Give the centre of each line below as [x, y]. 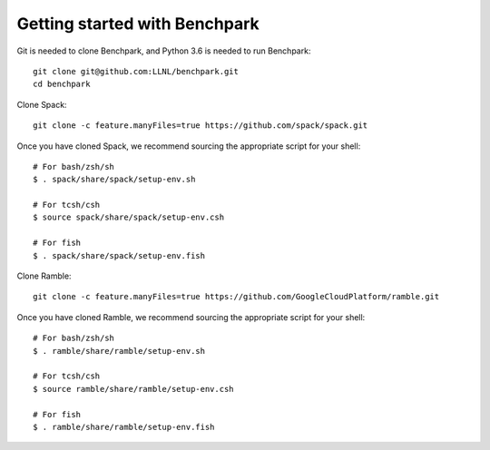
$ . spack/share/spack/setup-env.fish [119, 255]
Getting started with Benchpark [138, 24]
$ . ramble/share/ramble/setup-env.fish [124, 427]
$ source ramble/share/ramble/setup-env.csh [134, 389]
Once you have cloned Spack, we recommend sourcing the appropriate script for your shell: [189, 146]
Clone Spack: [42, 104]
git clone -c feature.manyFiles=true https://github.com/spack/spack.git [201, 126]
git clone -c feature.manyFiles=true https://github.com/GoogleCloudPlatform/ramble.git [236, 297]
